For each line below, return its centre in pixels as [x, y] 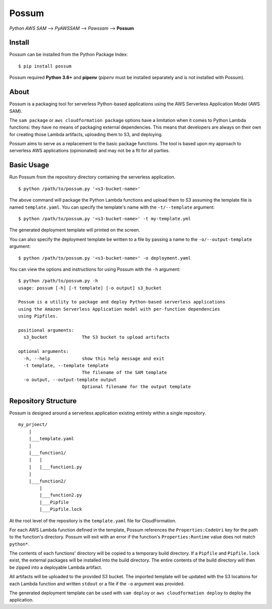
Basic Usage [29, 165]
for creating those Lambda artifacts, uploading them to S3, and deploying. [86, 134]
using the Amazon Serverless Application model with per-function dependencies [119, 309]
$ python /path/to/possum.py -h [58, 281]
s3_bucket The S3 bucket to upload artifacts [96, 337]
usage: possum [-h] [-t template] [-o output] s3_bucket [90, 288]
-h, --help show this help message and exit [94, 358]
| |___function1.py [55, 467]
